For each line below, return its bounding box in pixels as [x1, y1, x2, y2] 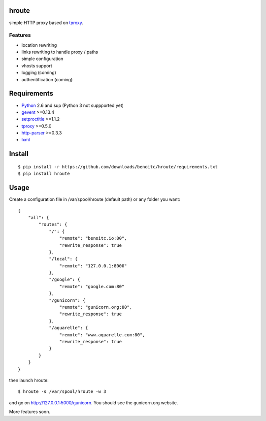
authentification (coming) [21, 76, 73, 82]
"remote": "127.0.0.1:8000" [59, 263, 128, 268]
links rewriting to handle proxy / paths [21, 49, 99, 55]
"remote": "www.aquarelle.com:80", [59, 332, 145, 337]
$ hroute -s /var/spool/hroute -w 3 [18, 389, 106, 394]
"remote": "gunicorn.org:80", [59, 304, 133, 310]
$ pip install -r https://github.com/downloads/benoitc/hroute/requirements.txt [18, 164, 218, 169]
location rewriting [21, 42, 57, 48]
